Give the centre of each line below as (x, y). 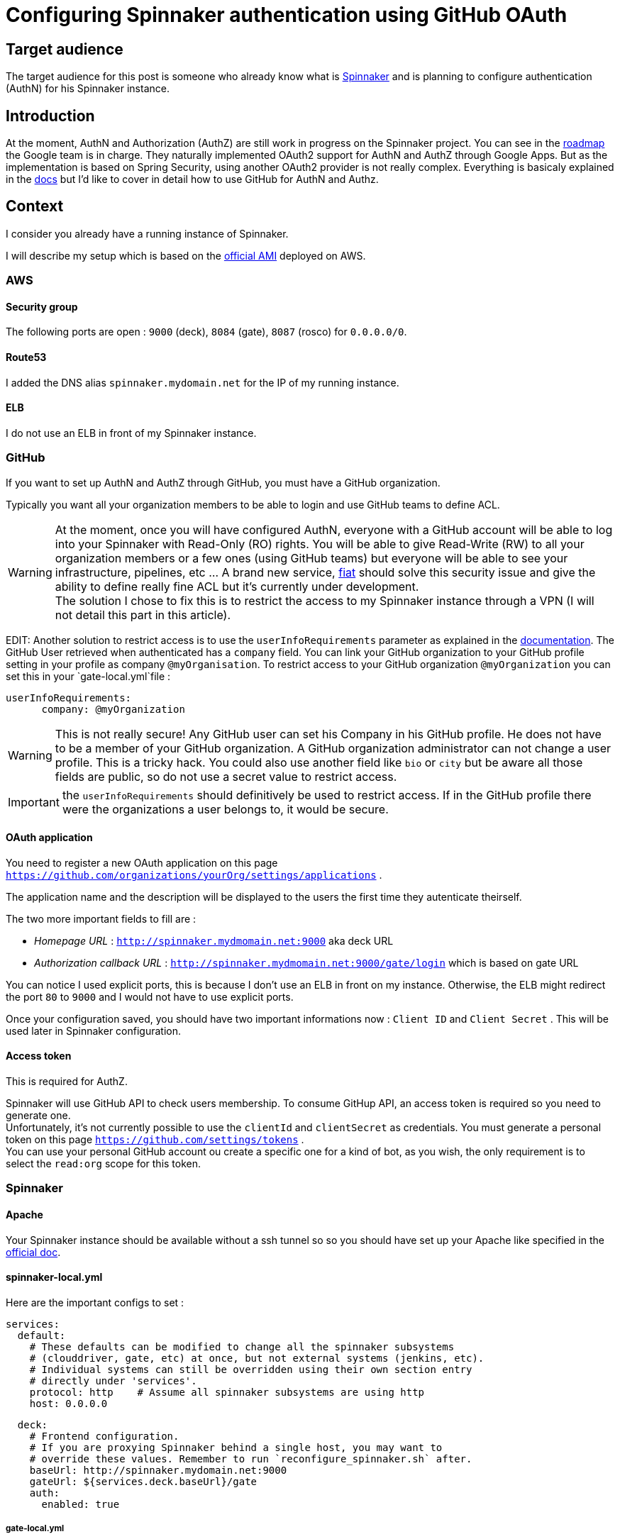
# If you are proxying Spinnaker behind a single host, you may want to (236, 1447)
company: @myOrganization (113, 709)
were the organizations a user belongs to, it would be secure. (225, 809)
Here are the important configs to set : (95, 1302)
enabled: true (81, 1504)
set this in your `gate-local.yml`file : (88, 676)
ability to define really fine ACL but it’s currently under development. (237, 586)
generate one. (38, 1116)
